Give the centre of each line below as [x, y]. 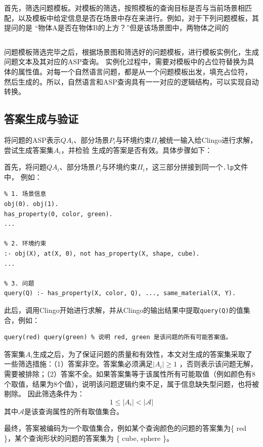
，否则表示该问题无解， [218, 364]
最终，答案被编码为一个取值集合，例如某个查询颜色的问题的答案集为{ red [125, 428]
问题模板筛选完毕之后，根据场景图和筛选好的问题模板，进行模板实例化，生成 [131, 51]
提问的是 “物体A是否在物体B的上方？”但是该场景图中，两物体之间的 [117, 28]
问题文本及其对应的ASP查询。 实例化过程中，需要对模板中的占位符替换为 [126, 62]
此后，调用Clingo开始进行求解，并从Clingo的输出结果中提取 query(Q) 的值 [124, 310]
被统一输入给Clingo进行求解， [208, 139]
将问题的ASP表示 [32, 139]
